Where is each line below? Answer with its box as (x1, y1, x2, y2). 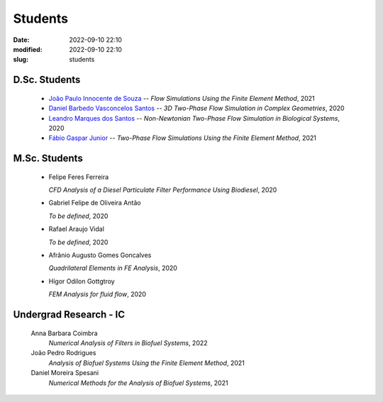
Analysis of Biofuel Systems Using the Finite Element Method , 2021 (48, 359, 245, 367)
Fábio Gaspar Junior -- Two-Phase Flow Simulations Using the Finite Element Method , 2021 (48, 134, 317, 142)
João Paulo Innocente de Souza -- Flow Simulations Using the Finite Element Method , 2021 (48, 94, 315, 102)
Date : (13, 36, 30, 44)
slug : (13, 55, 28, 64)
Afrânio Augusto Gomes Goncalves (48, 251, 152, 259)
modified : (13, 45, 43, 53)
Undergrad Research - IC (13, 309, 126, 321)
